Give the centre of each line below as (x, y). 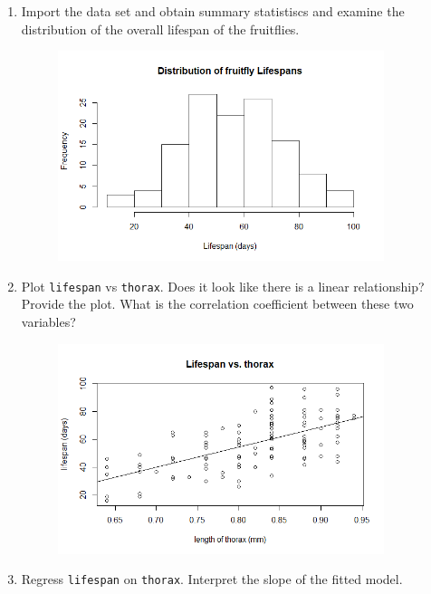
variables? (48, 322)
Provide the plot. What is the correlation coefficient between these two (217, 304)
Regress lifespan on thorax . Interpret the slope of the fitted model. (212, 579)
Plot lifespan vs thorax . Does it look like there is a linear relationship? (223, 286)
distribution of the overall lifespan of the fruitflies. (160, 29)
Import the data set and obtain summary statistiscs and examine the (213, 11)
